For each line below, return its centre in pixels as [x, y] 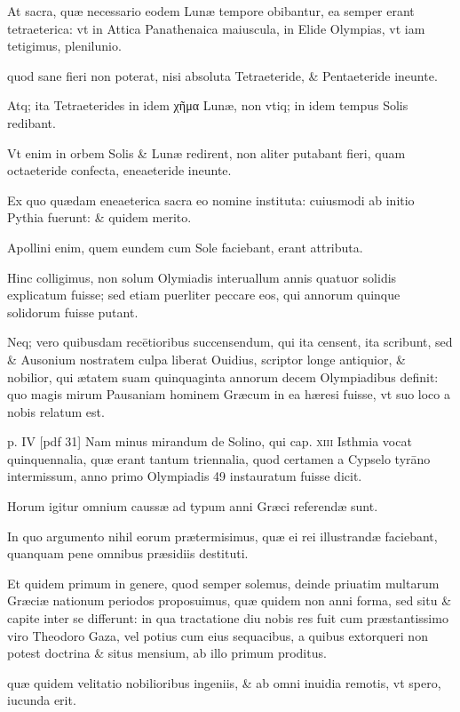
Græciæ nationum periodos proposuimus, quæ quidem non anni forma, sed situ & [230, 600]
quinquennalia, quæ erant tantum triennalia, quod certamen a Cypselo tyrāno [219, 458]
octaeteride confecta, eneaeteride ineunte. [119, 170]
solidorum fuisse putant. [73, 312]
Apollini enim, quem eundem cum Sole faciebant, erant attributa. [185, 247]
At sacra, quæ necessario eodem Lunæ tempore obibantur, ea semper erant [211, 11]
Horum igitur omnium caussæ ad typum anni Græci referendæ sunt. [193, 506]
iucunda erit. [42, 700]
